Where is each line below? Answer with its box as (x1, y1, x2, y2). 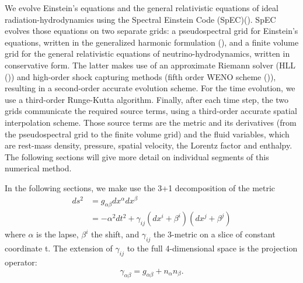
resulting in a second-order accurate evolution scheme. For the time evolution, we (5, 82, 295, 94)
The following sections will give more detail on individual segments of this (5, 150, 269, 163)
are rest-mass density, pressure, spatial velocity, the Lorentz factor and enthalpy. (5, 139, 292, 151)
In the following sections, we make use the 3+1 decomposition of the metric (5, 181, 276, 194)
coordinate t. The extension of (5, 242, 113, 254)
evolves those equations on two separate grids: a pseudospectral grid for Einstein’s (5, 25, 298, 37)
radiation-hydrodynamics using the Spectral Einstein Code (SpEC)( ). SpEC (5, 13, 276, 25)
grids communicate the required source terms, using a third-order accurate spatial (5, 105, 297, 117)
